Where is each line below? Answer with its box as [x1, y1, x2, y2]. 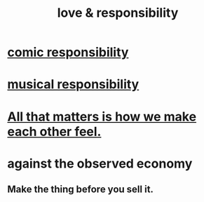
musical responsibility [7, 76, 140, 93]
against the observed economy [7, 156, 193, 171]
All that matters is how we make [7, 109, 197, 124]
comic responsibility [7, 44, 129, 60]
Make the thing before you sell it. [7, 184, 154, 196]
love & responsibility [57, 5, 179, 21]
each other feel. [7, 123, 102, 140]
